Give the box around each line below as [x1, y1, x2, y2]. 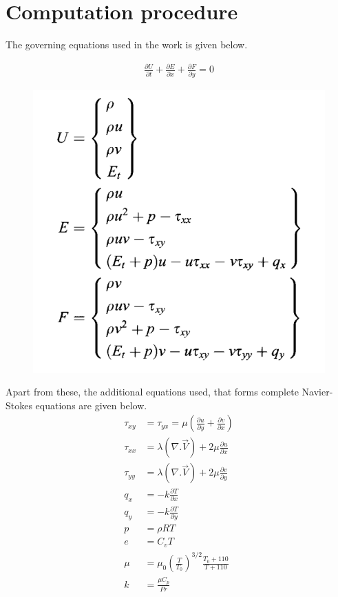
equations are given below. [35, 398, 147, 412]
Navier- [302, 384, 333, 399]
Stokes [6, 398, 32, 412]
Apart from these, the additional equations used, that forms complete [6, 384, 299, 399]
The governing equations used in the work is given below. [6, 37, 248, 52]
